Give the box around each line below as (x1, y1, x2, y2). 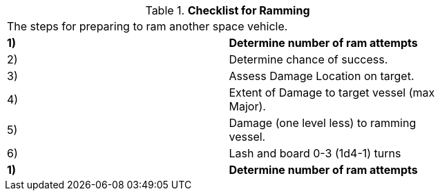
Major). (229, 99, 266, 113)
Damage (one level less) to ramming (229, 116, 417, 130)
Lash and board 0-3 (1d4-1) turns (229, 146, 401, 160)
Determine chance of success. (229, 52, 388, 66)
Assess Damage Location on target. (229, 69, 414, 83)
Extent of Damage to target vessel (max (229, 86, 435, 99)
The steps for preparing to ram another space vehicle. (7, 19, 288, 33)
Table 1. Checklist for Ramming (145, 3, 310, 17)
